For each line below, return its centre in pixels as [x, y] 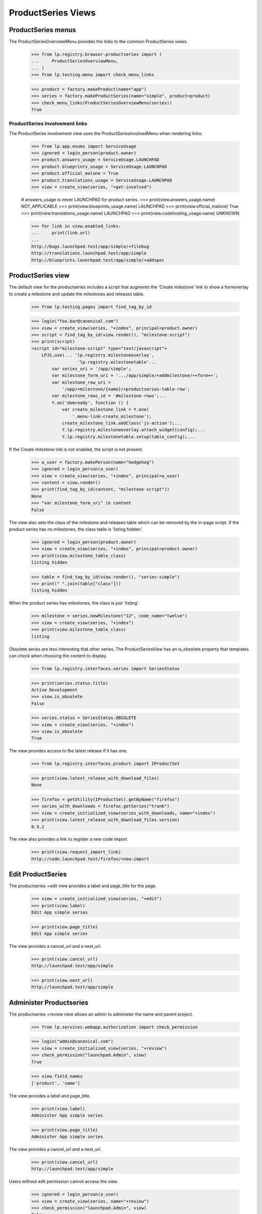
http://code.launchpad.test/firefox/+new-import [90, 859]
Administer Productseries [49, 1003]
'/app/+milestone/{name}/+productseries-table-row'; [126, 389]
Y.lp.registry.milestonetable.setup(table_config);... [129, 437]
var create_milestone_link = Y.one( [106, 410]
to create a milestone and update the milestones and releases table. [77, 294]
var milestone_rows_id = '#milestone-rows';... [109, 396]
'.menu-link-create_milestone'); [112, 416]
